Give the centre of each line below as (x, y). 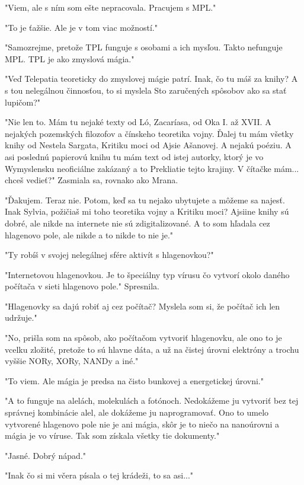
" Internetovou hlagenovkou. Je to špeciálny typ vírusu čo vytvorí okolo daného (147, 274)
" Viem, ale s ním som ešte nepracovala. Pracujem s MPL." (111, 7)
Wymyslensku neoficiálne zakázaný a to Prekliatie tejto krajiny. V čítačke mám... (152, 168)
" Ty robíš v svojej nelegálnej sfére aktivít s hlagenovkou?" (109, 255)
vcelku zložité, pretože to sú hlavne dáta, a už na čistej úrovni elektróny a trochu (152, 349)
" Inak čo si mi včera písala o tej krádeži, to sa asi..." (99, 475)
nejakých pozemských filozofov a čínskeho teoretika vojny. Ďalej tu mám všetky (149, 133)
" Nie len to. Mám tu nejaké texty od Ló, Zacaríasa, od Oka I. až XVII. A (138, 122)
